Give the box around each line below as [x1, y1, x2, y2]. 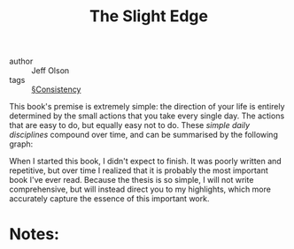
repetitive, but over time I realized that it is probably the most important [9, 165, 268, 176]
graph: [9, 139, 34, 149]
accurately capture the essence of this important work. [9, 193, 210, 204]
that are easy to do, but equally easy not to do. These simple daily [9, 120, 251, 131]
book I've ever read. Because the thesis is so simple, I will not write [9, 175, 254, 185]
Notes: [9, 224, 60, 245]
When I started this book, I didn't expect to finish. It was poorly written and [9, 156, 282, 167]
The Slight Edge [89, 6, 208, 26]
